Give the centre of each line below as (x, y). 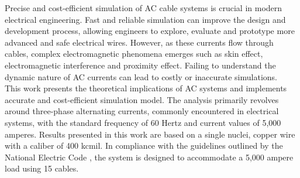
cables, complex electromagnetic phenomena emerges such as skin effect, (134, 54)
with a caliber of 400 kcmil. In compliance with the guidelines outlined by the (144, 146)
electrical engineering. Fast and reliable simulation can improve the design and (145, 19)
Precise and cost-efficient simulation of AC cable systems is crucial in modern (144, 8)
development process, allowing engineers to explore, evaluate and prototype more (150, 31)
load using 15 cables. (42, 168)
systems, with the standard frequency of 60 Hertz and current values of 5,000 (143, 122)
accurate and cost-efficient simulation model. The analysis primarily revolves (142, 99)
